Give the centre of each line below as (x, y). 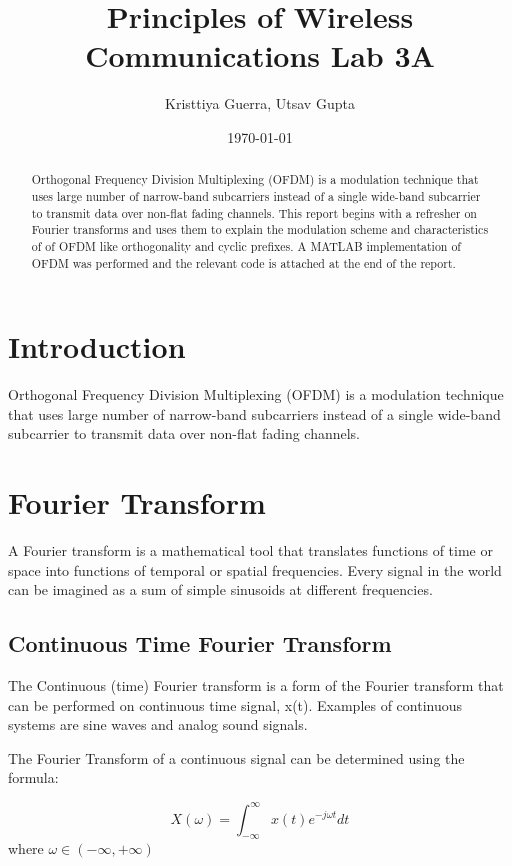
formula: (33, 777)
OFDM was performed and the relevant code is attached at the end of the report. (243, 262)
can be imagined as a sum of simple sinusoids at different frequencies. (220, 589)
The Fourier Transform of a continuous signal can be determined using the (236, 757)
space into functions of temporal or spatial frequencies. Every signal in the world (255, 569)
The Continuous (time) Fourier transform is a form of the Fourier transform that (256, 685)
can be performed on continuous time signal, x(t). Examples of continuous (235, 704)
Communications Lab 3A (260, 55)
